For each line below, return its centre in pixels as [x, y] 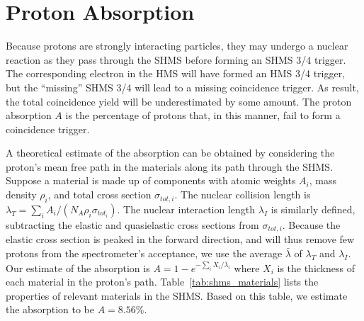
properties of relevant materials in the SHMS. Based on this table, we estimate [177, 295]
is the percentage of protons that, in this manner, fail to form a [203, 115]
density [21, 195]
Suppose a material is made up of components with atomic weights [151, 180]
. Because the [311, 224]
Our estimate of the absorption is [78, 267]
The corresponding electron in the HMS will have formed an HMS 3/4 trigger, [176, 73]
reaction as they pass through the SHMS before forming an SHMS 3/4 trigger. [176, 59]
